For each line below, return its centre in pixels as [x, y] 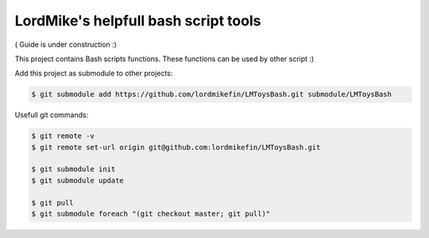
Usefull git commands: [52, 115]
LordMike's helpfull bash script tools [138, 21]
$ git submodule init [73, 169]
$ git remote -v [63, 136]
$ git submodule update [78, 180]
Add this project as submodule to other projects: [94, 73]
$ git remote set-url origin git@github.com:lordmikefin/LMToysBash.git [176, 147]
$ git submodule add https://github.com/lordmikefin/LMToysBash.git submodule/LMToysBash [212, 94]
